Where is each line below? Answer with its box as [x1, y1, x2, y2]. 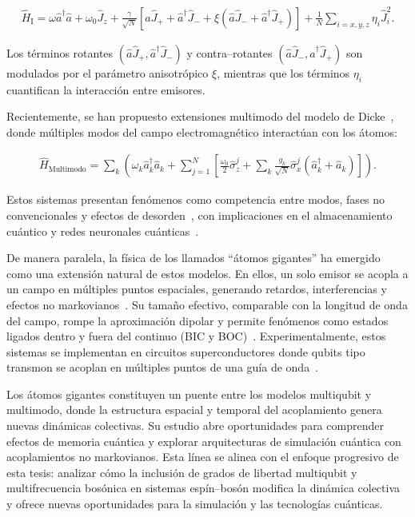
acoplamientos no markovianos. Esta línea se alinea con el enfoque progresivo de [6, 448, 399, 465]
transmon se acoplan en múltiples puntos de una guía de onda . [6, 359, 319, 376]
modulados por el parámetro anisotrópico [6, 64, 209, 81]
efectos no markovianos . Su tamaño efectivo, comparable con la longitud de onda [6, 296, 408, 312]
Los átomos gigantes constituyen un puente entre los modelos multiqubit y [6, 385, 372, 402]
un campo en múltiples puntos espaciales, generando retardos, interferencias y [6, 280, 387, 297]
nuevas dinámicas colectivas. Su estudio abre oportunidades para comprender [6, 417, 384, 434]
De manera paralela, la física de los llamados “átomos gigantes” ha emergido [6, 249, 381, 266]
